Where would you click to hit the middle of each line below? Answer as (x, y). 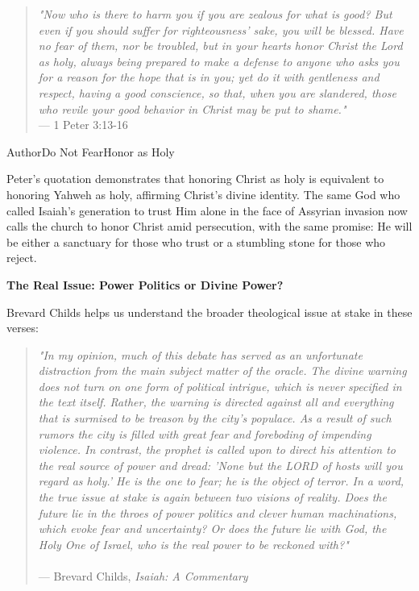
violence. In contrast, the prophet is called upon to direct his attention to (217, 449)
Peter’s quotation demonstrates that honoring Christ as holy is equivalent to (195, 179)
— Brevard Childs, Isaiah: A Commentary (143, 576)
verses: (23, 328)
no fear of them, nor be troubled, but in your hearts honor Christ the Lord (220, 46)
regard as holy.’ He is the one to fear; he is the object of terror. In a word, (221, 481)
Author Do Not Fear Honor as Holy (91, 151)
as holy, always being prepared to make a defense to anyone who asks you (219, 61)
